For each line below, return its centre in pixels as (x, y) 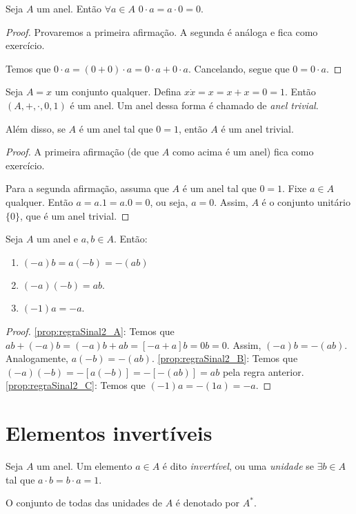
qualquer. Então (39, 201)
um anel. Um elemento (85, 466)
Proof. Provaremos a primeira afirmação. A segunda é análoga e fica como (162, 31)
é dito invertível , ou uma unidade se (238, 466)
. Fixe (295, 188)
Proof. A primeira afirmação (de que (82, 152)
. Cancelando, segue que (239, 68)
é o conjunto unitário (306, 201)
